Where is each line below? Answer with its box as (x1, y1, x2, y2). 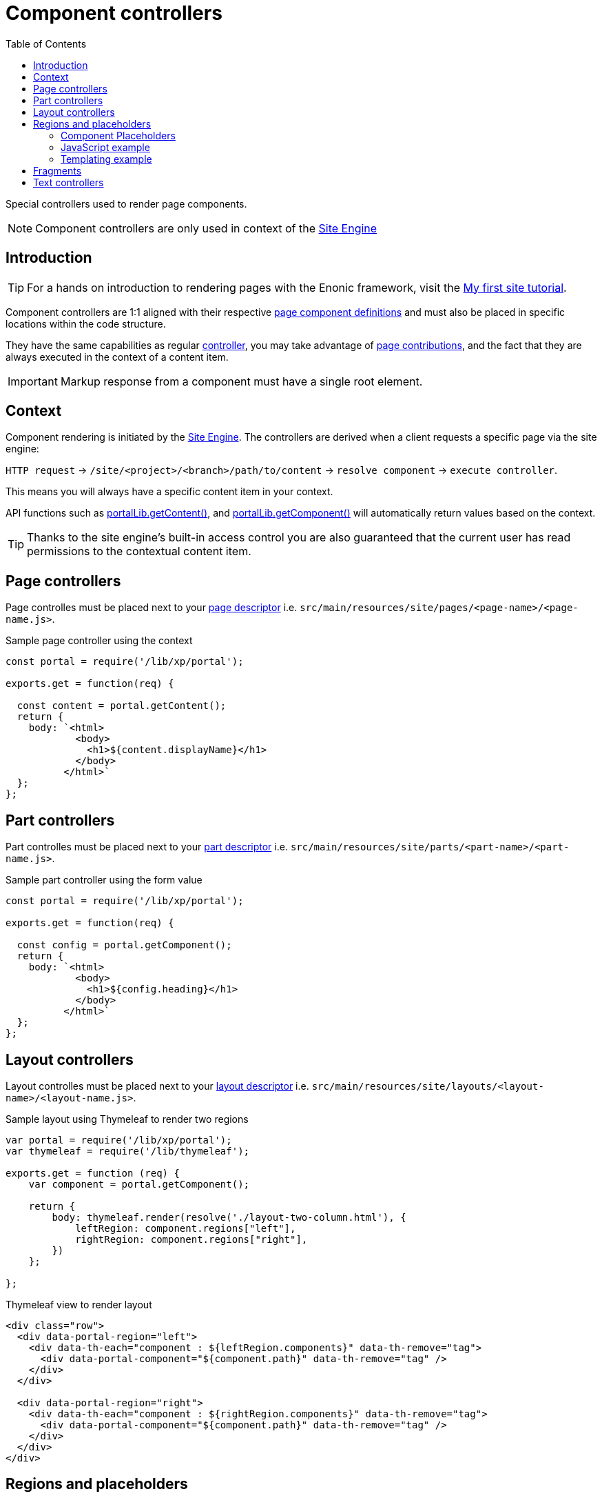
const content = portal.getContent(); (17, 700, 227, 712)
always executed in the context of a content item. (6, 350, 229, 363)
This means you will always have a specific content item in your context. (6, 486, 333, 498)
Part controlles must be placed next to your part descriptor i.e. (6, 841, 288, 853)
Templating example (61, 152, 152, 165)
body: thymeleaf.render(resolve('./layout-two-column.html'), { (52, 1211, 406, 1223)
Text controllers (33, 176, 104, 188)
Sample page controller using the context (6, 635, 193, 647)
